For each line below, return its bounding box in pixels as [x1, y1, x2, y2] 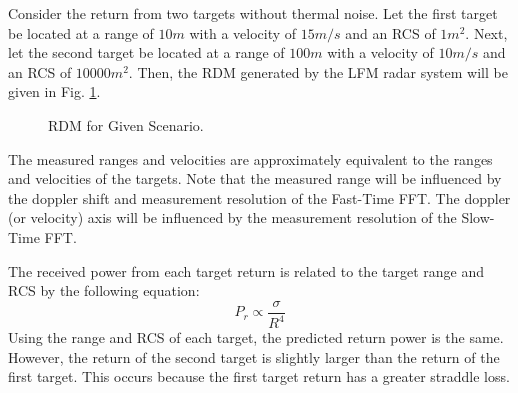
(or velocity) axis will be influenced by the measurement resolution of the [8, 207, 457, 228]
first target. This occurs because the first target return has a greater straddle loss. [8, 366, 510, 387]
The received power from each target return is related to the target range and [8, 260, 484, 281]
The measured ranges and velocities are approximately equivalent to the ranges [8, 148, 493, 169]
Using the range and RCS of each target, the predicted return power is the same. [8, 327, 504, 348]
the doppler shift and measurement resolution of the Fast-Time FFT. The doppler [8, 187, 511, 208]
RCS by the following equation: [8, 280, 200, 301]
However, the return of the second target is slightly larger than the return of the [8, 346, 500, 367]
